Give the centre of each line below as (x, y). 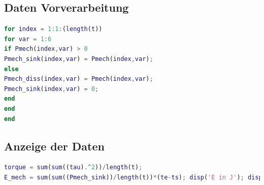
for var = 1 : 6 (28, 39)
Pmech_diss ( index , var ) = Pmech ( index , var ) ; (79, 79)
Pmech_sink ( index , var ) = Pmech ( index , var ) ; (79, 59)
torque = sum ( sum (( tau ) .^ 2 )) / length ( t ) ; (73, 167)
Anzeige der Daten (54, 146)
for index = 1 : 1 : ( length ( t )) (53, 29)
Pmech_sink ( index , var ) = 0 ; (52, 89)
